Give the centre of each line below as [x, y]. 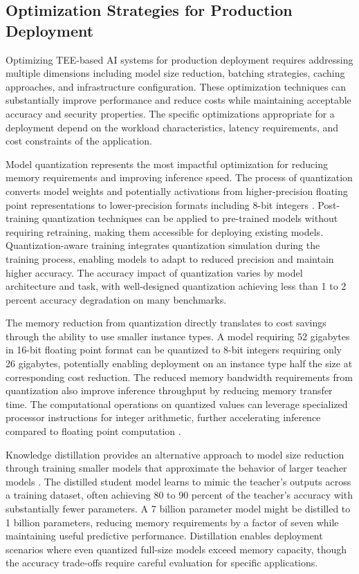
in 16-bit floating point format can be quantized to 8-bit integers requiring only [174, 350]
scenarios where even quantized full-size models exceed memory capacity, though [176, 549]
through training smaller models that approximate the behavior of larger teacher [176, 468]
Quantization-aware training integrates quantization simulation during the [163, 245]
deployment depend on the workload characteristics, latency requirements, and [172, 127]
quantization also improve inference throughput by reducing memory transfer [169, 390]
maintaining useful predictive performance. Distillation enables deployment [164, 536]
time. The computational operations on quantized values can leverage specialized [177, 404]
